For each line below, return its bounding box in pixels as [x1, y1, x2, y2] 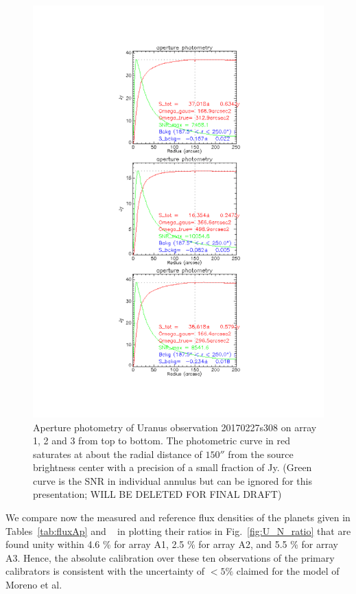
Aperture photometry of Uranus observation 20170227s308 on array [33, 420, 317, 434]
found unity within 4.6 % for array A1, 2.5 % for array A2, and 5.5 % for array [5, 537, 338, 551]
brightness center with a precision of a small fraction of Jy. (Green [33, 460, 312, 475]
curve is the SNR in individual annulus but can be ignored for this [33, 473, 312, 488]
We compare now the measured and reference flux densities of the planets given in [5, 510, 351, 525]
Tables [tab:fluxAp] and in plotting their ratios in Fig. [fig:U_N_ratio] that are [5, 523, 351, 538]
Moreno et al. [5, 578, 62, 592]
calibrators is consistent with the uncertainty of [5, 564, 205, 578]
